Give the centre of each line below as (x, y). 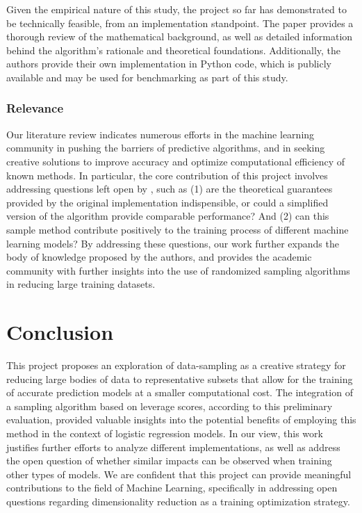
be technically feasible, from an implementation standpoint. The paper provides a (180, 23)
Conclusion (60, 332)
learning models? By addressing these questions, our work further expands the (173, 243)
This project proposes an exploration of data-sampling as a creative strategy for (176, 365)
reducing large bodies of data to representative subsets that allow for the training (180, 378)
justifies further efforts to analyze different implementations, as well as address (173, 447)
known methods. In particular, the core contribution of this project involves (167, 175)
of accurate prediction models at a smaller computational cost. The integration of (180, 392)
